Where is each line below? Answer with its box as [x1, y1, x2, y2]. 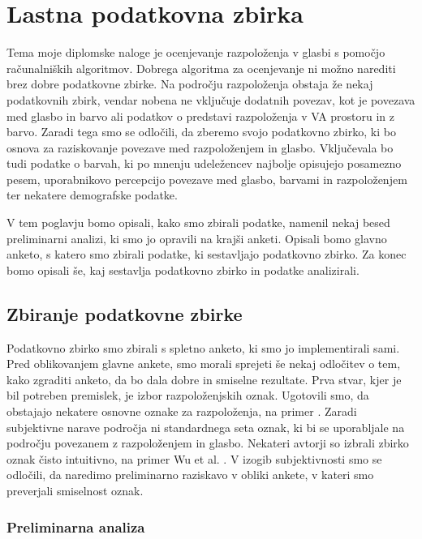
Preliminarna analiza [6, 516, 145, 537]
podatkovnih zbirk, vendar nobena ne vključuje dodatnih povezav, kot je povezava [6, 91, 416, 108]
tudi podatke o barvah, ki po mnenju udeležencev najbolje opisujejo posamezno [6, 155, 402, 172]
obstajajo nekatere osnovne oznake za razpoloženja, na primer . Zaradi [6, 403, 357, 420]
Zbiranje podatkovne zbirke [6, 301, 243, 326]
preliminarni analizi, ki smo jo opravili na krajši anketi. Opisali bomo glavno [6, 229, 387, 246]
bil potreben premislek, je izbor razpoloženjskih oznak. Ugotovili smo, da [6, 387, 369, 404]
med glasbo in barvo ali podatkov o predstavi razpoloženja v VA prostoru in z [6, 107, 395, 124]
